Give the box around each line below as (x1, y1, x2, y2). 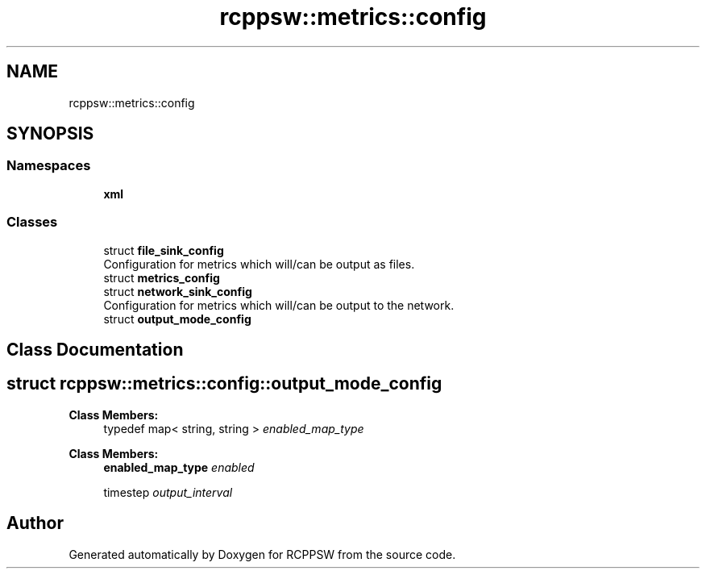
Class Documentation (6, 339, 184, 360)
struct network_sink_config (103, 284, 252, 298)
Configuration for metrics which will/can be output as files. (103, 256, 415, 271)
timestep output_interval (103, 485, 233, 499)
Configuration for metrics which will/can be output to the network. (103, 298, 455, 312)
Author (6, 513, 64, 534)
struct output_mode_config (103, 311, 251, 326)
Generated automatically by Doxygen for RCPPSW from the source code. (69, 547, 456, 561)
